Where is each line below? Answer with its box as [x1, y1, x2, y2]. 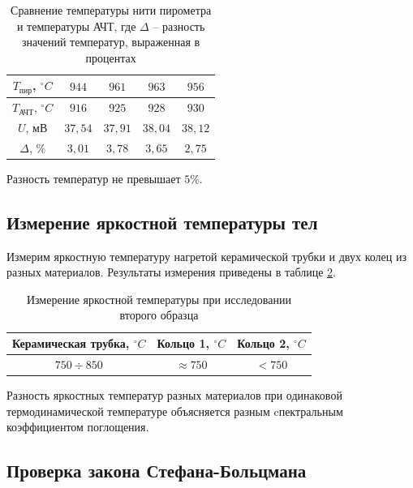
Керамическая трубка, [12, 335, 130, 352]
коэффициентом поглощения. [6, 418, 149, 435]
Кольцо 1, [157, 335, 209, 352]
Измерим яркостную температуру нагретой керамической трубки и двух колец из [6, 247, 407, 264]
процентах [85, 49, 136, 66]
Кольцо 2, [237, 335, 290, 352]
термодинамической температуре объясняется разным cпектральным [6, 402, 343, 419]
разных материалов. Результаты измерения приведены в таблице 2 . [6, 263, 336, 280]
